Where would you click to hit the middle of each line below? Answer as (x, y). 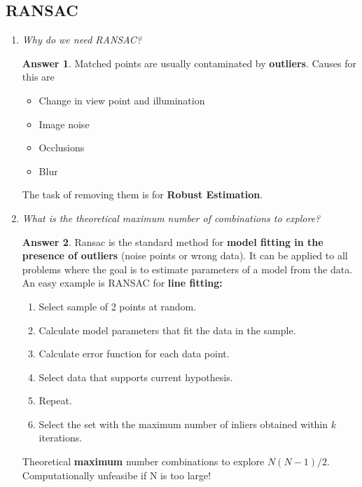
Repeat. (55, 400)
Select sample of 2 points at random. (118, 306)
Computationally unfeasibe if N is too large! (117, 475)
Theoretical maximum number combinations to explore (143, 461)
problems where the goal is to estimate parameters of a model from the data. (187, 269)
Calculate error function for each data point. (134, 354)
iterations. (61, 438)
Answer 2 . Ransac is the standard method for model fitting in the (173, 241)
